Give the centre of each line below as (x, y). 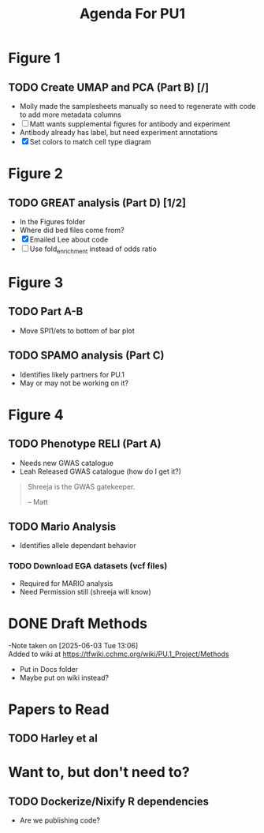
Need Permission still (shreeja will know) (85, 591)
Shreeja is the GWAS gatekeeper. (81, 486)
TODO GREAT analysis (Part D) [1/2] (97, 203)
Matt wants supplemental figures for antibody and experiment (130, 124)
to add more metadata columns (71, 114)
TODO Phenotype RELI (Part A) (85, 444)
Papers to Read (59, 709)
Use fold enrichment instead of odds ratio (93, 250)
